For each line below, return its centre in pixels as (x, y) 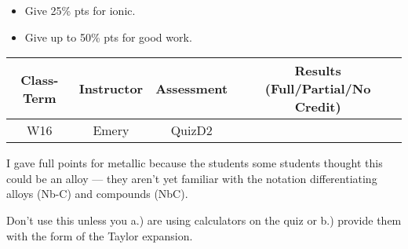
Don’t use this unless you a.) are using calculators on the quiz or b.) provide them (204, 220)
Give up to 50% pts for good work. (108, 37)
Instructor (111, 89)
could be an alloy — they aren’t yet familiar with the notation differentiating (192, 178)
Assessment (192, 89)
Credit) (318, 107)
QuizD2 (191, 130)
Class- (40, 79)
